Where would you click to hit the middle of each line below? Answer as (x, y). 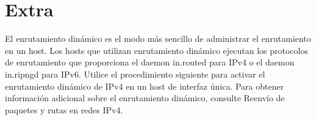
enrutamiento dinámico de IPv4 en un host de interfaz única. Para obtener (145, 86)
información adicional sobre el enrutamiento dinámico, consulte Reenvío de (145, 98)
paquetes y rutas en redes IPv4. (64, 109)
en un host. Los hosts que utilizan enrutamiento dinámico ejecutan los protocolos (156, 50)
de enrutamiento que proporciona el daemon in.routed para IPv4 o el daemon (150, 62)
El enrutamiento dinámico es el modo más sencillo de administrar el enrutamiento (158, 38)
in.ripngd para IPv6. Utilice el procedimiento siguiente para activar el (135, 74)
